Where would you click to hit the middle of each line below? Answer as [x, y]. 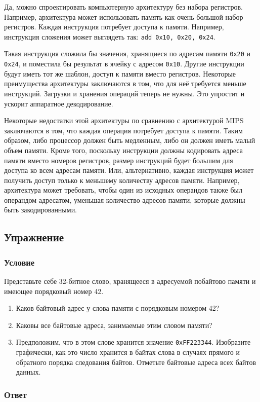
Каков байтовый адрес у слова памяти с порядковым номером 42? [118, 308]
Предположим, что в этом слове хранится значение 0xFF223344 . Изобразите [133, 342]
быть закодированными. [41, 210]
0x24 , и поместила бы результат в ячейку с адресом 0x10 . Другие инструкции [124, 64]
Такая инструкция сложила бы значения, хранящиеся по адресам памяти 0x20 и [127, 53]
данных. [28, 372]
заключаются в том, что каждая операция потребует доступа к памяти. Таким [123, 130]
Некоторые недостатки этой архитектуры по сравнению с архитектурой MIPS [124, 120]
